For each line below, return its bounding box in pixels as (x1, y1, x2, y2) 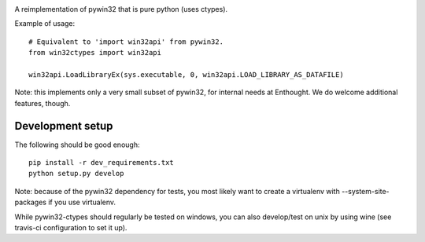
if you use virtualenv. (48, 197, 116, 207)
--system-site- (341, 186, 390, 196)
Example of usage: (14, 19, 76, 28)
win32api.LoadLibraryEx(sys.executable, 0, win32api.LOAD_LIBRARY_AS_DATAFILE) (28, 70, 344, 79)
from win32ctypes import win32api (28, 48, 161, 57)
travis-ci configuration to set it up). (14, 222, 128, 232)
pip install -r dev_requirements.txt (28, 158, 175, 167)
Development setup (14, 119, 113, 133)
